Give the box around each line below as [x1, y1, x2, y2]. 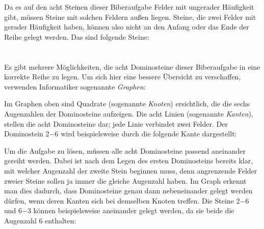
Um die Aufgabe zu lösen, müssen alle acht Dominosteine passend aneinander [4, 145, 246, 156]
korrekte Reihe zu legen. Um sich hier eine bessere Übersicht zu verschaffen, [4, 71, 241, 82]
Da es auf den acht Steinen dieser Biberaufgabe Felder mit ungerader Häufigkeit [4, 2, 254, 12]
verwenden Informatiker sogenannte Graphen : [4, 81, 146, 92]
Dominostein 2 [4, 128, 49, 139]
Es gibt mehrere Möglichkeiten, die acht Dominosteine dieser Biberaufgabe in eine [4, 61, 260, 72]
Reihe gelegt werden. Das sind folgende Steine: [4, 31, 149, 42]
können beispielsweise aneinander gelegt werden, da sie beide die [33, 205, 234, 216]
